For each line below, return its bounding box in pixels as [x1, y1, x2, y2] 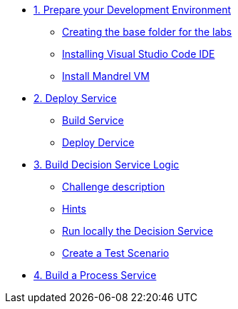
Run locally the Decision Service [62, 225, 213, 237]
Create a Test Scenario [62, 247, 170, 259]
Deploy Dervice [62, 136, 135, 148]
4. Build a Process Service [33, 269, 157, 281]
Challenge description [62, 181, 165, 193]
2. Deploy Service [33, 92, 117, 104]
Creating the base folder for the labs [62, 26, 232, 38]
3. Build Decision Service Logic [33, 158, 180, 171]
